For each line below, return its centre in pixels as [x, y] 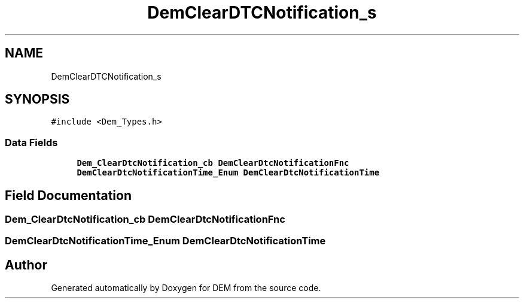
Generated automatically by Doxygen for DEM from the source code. [186, 288]
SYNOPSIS [37, 99]
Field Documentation [68, 195]
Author [26, 265]
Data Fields [31, 142]
